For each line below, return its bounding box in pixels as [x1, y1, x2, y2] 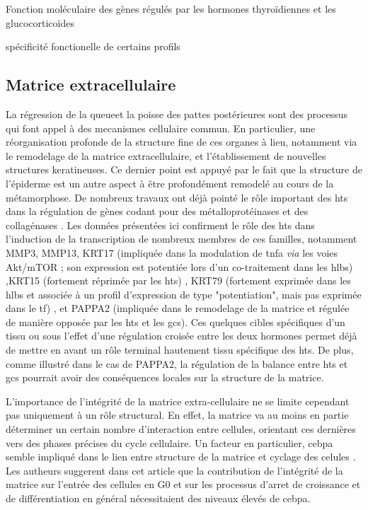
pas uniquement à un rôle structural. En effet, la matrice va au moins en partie [6, 407, 349, 422]
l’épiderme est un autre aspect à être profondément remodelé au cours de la [6, 175, 334, 190]
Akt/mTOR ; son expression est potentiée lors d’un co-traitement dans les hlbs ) [6, 259, 353, 274]
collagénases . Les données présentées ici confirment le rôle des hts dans [6, 217, 315, 232]
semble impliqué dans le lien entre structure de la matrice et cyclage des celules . [6, 449, 356, 464]
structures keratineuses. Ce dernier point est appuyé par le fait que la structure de [6, 162, 362, 177]
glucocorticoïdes [6, 15, 74, 30]
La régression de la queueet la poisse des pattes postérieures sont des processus [6, 106, 348, 121]
